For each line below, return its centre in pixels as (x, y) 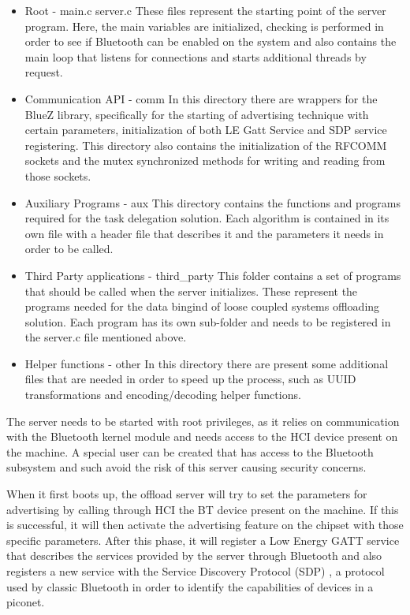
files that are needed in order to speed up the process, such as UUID (190, 379)
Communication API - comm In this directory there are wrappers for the (201, 98)
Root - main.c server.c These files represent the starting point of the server (205, 10)
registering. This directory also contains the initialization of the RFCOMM (206, 145)
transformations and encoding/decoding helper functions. (163, 395)
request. (44, 72)
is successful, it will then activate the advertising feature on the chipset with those (205, 525)
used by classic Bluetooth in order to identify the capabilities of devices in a (190, 586)
